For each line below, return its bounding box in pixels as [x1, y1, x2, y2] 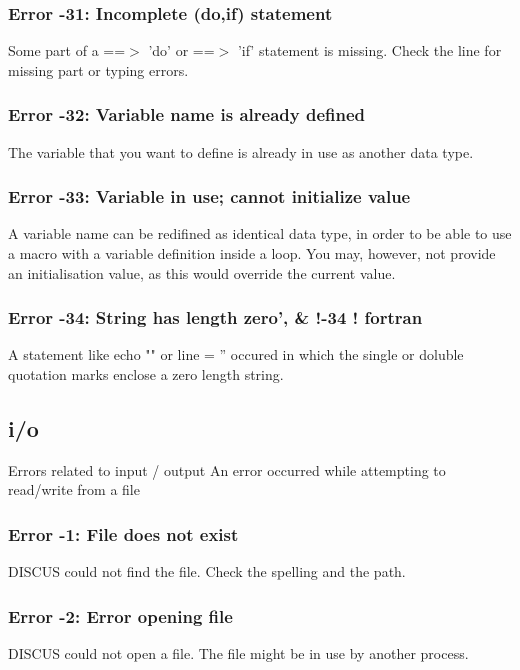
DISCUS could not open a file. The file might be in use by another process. [8, 643, 469, 664]
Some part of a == [8, 40, 126, 61]
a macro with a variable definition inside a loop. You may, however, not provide [8, 243, 496, 264]
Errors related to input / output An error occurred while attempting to [8, 459, 446, 480]
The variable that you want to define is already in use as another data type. [8, 141, 474, 162]
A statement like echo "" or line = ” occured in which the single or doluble [8, 344, 464, 365]
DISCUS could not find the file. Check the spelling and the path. [8, 561, 406, 582]
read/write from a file [8, 479, 140, 500]
